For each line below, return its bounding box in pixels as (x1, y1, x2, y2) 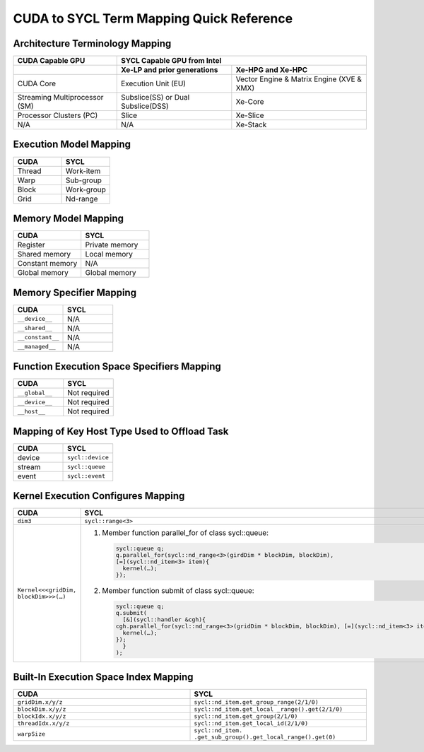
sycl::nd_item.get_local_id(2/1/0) (194, 719, 309, 727)
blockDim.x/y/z (17, 705, 66, 713)
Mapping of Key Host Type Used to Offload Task (13, 425, 229, 437)
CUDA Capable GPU (17, 56, 86, 66)
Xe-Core (235, 97, 264, 107)
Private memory (85, 240, 139, 250)
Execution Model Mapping (13, 139, 131, 151)
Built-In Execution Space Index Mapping (13, 671, 194, 683)
